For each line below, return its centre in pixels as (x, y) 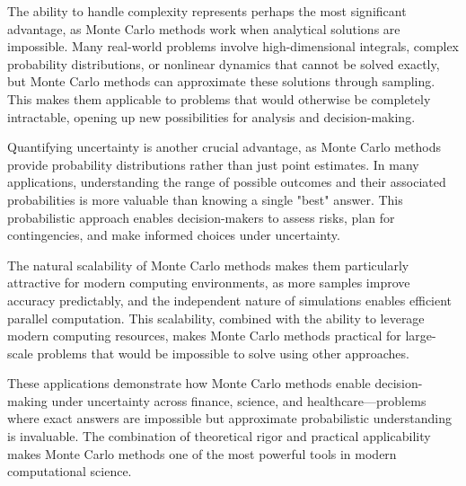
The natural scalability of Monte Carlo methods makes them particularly (208, 265)
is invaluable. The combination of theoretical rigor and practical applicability (219, 436)
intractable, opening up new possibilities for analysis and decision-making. (211, 116)
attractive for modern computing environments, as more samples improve (209, 283)
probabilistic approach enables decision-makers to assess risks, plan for (201, 217)
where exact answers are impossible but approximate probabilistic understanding (229, 418)
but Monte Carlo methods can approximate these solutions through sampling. (221, 81)
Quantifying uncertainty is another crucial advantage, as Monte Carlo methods (224, 147)
